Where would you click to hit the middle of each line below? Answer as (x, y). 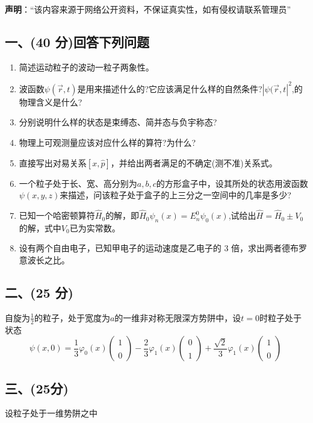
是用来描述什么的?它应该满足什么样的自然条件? (170, 88)
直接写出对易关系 (53, 162)
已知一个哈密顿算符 (57, 215)
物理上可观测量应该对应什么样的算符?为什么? (107, 143)
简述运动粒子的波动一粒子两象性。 (86, 67)
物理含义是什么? (51, 102)
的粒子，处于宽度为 (72, 317)
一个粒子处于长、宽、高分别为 (78, 183)
